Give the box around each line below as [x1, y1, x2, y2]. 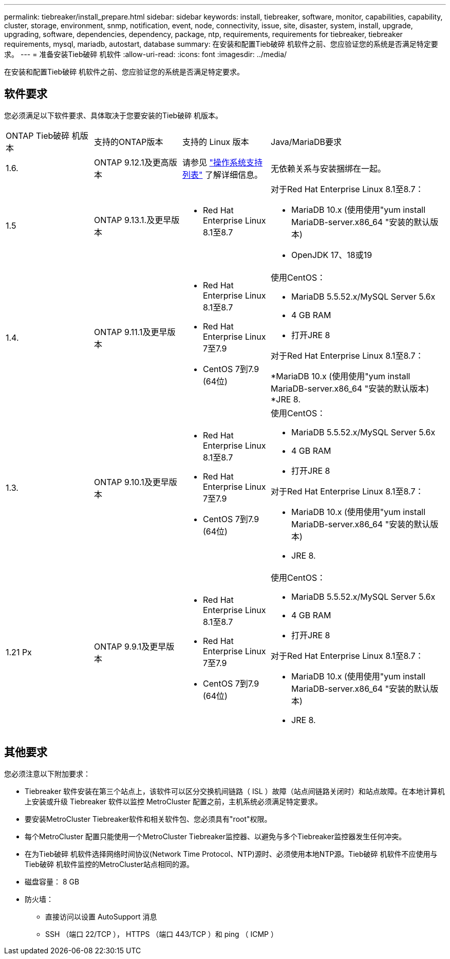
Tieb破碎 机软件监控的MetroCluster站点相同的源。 [25, 859, 194, 869]
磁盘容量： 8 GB [25, 877, 80, 886]
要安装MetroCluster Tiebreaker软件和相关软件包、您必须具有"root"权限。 [25, 814, 272, 823]
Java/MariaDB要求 [271, 136, 342, 147]
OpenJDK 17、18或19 [291, 249, 372, 260]
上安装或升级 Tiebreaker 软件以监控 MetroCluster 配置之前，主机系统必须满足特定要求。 [25, 797, 322, 806]
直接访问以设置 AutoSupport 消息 [45, 912, 157, 921]
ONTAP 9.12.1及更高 [94, 157, 169, 168]
